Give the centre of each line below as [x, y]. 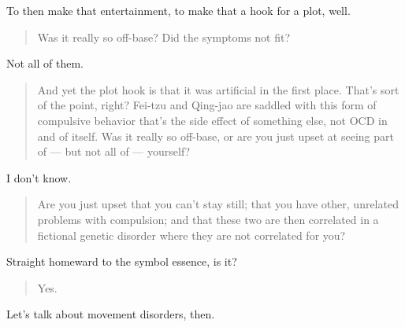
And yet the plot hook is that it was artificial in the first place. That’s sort [218, 89]
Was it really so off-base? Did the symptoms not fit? [164, 37]
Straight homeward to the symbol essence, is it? [122, 261]
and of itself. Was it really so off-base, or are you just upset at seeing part [216, 136]
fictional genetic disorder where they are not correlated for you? [191, 235]
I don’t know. [39, 177]
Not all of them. [45, 63]
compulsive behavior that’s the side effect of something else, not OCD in [212, 120]
